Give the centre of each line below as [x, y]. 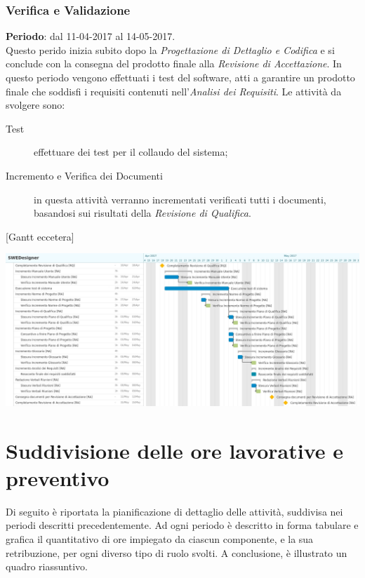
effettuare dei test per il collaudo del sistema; [131, 152]
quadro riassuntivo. [47, 566]
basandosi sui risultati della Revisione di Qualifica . [142, 213]
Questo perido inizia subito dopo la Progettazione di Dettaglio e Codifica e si [170, 49]
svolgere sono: [35, 105]
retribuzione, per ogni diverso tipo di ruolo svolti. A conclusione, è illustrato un [177, 552]
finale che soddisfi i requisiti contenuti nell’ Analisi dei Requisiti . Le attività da [174, 91]
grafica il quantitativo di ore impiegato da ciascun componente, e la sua [160, 538]
